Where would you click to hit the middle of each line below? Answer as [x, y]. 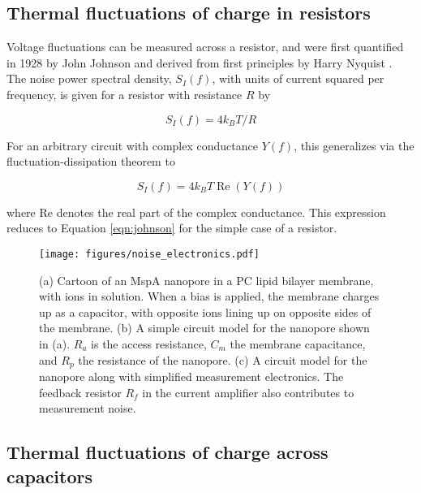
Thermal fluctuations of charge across [168, 452]
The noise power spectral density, [89, 78]
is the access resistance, [149, 343]
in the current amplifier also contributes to [248, 392]
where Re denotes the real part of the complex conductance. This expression [196, 212]
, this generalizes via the [354, 145]
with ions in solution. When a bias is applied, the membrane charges [209, 296]
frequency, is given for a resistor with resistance [125, 94]
